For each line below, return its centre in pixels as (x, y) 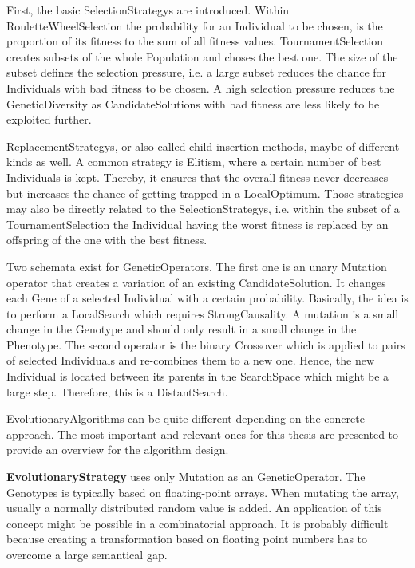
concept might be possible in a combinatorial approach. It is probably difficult (198, 523)
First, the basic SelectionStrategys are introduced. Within (148, 10)
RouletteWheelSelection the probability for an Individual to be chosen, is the (195, 25)
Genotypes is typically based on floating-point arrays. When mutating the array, (203, 492)
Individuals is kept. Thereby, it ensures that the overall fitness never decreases (198, 177)
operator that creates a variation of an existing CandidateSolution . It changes (196, 282)
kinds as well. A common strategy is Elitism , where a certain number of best (194, 162)
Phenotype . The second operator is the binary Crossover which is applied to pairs (206, 344)
